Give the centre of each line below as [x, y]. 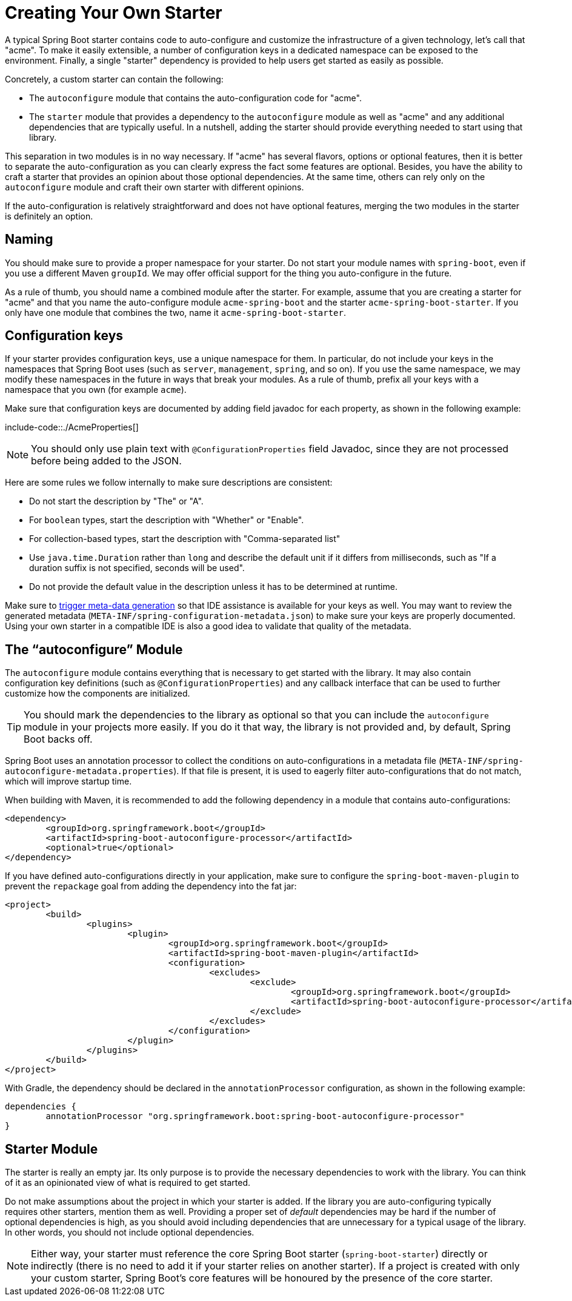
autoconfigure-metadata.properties [89, 771]
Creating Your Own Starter [114, 13]
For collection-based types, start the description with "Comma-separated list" [185, 539]
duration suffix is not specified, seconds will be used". [137, 568]
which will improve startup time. [68, 781]
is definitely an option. [49, 216]
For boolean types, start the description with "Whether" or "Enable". [167, 520]
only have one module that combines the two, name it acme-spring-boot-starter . [176, 312]
